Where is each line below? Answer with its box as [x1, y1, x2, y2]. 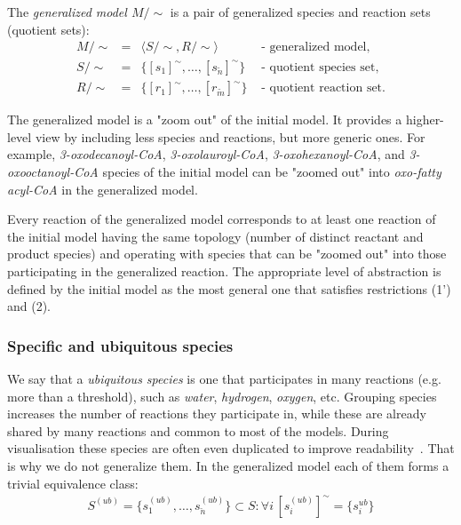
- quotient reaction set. [261, 82, 385, 95]
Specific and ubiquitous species [7, 334, 234, 356]
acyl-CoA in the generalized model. [7, 179, 198, 198]
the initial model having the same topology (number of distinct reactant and [7, 227, 424, 245]
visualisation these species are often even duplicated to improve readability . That [7, 439, 455, 457]
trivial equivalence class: [7, 473, 139, 492]
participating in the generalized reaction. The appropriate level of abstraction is [7, 262, 441, 281]
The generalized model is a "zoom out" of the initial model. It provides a [7, 110, 402, 129]
